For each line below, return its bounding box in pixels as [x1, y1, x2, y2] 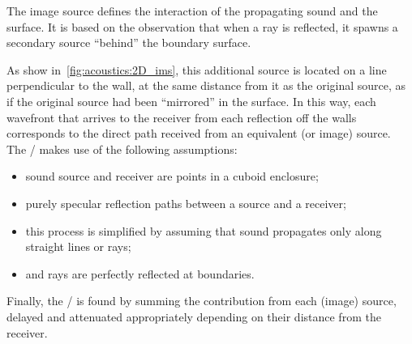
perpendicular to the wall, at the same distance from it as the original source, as [6, 77, 406, 94]
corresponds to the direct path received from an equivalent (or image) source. [6, 125, 391, 142]
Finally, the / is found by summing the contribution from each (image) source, [6, 292, 397, 309]
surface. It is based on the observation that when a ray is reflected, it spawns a [6, 18, 398, 35]
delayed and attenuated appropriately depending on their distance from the [6, 308, 381, 325]
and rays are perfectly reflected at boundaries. [25, 265, 255, 282]
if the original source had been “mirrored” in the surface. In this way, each [6, 92, 376, 109]
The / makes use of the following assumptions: [6, 140, 238, 157]
